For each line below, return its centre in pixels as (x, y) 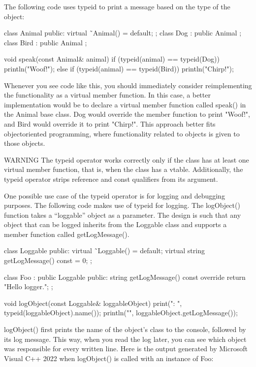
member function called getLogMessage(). (67, 234)
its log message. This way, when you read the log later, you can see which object (125, 339)
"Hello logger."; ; (29, 286)
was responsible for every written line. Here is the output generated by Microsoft (126, 349)
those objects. (25, 143)
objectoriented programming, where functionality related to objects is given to (122, 133)
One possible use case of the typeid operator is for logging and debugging (114, 195)
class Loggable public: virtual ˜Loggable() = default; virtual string (104, 250)
